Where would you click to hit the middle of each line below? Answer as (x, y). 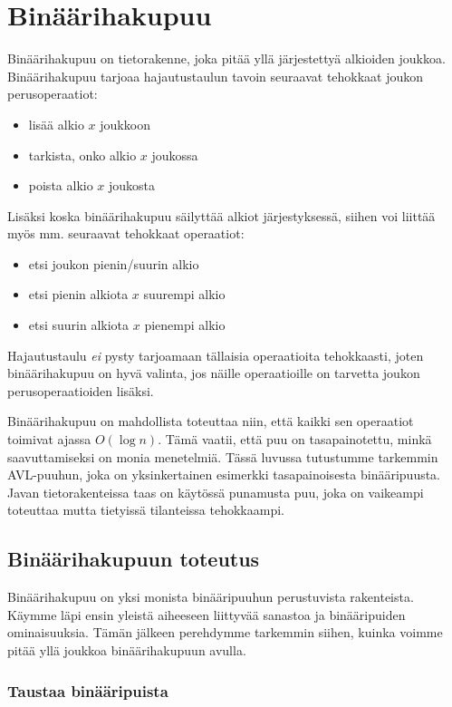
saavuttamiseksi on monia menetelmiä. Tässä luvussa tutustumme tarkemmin (223, 456)
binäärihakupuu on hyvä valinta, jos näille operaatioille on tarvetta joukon (214, 373)
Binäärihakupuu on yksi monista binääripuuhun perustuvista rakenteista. (211, 597)
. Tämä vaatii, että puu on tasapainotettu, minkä (295, 439)
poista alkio (61, 185)
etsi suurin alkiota (79, 325)
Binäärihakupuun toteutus (134, 559)
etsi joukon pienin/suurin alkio (114, 263)
